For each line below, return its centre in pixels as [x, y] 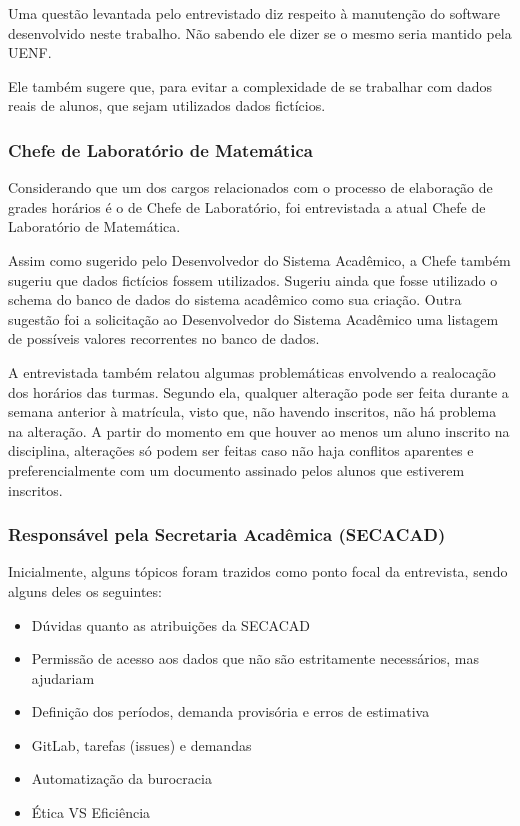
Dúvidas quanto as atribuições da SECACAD [170, 624]
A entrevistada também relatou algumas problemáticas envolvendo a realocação [252, 371]
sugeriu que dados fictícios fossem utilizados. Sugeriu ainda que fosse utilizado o [253, 279]
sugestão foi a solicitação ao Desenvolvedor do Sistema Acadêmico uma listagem [253, 318]
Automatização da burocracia [121, 778]
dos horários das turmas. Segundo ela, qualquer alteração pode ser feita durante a [258, 391]
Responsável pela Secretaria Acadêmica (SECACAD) [227, 534]
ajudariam [63, 677]
